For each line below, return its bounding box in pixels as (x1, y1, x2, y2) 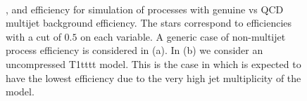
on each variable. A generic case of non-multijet (80, 29, 286, 43)
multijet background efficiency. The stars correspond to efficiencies (6, 15, 292, 30)
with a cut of (6, 29, 61, 43)
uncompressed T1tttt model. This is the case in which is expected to (6, 56, 301, 71)
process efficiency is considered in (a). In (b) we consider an (6, 43, 263, 58)
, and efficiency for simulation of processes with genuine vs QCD (6, 1, 284, 16)
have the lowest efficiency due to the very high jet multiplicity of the (6, 70, 301, 85)
